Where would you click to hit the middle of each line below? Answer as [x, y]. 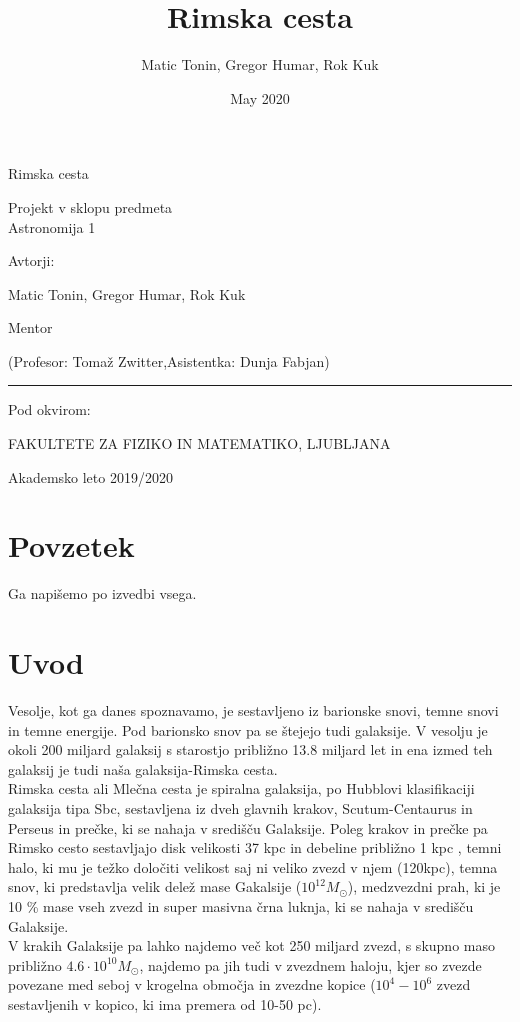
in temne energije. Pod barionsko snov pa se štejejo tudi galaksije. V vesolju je [248, 729]
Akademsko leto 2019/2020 [90, 476]
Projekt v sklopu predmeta [90, 206]
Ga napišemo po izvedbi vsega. [102, 593]
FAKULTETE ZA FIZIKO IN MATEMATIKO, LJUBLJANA [199, 443]
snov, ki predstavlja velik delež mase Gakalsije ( [155, 886]
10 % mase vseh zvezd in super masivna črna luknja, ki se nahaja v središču [241, 906]
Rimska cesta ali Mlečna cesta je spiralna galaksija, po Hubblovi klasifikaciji [241, 788]
